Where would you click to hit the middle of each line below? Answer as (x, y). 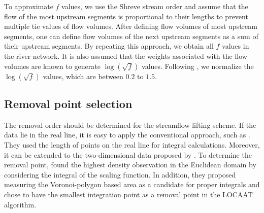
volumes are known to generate (52, 66)
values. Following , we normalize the (198, 66)
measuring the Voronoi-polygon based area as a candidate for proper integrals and (132, 184)
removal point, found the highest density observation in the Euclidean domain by (130, 165)
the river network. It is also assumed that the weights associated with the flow (126, 56)
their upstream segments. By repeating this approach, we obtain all (109, 46)
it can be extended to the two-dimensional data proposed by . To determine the (128, 154)
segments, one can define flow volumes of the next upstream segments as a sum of (131, 36)
